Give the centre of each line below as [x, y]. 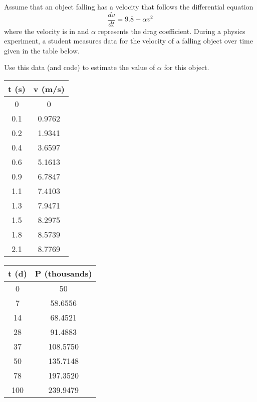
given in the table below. [42, 50]
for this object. [187, 67]
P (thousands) [63, 273]
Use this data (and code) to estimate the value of [80, 67]
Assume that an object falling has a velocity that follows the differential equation [129, 6]
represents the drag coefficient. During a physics [172, 31]
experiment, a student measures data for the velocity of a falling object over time [128, 41]
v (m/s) [49, 89]
